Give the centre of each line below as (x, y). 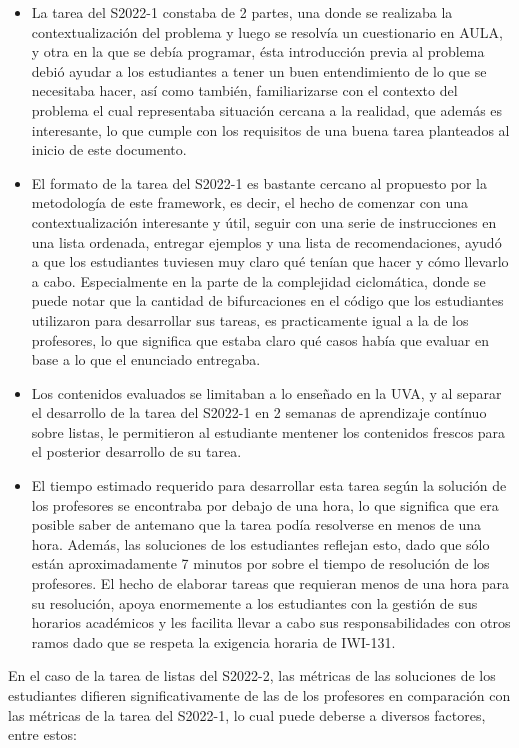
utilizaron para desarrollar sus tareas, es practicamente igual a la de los (250, 319)
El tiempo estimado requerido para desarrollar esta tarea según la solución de (269, 485)
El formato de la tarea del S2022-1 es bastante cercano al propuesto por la (259, 182)
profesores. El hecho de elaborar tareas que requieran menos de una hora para (270, 583)
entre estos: (43, 734)
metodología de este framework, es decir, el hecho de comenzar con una (249, 202)
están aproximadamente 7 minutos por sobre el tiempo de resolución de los (260, 563)
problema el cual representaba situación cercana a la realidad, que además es (267, 109)
